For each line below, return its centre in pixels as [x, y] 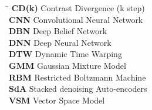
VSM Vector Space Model [57, 100]
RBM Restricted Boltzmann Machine [77, 77]
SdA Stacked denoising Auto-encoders [78, 89]
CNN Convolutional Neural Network [76, 19]
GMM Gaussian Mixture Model [67, 65]
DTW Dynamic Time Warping [65, 54]
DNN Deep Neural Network [60, 42]
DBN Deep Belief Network [58, 31]
